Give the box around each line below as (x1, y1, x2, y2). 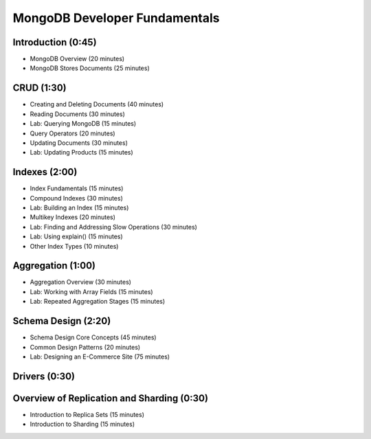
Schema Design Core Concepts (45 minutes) (30, 333, 157, 341)
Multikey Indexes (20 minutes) (30, 213, 116, 221)
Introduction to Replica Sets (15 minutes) (30, 410, 144, 418)
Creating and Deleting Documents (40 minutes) (30, 100, 164, 109)
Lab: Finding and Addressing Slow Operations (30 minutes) (30, 223, 197, 231)
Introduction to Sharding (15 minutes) (30, 420, 135, 429)
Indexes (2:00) (12, 166, 78, 178)
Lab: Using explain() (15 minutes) (30, 232, 123, 240)
